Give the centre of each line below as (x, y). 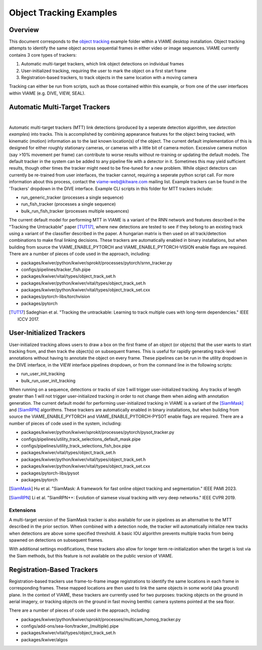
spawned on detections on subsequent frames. (56, 540)
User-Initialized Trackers (47, 333)
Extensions (23, 510)
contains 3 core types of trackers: (43, 55)
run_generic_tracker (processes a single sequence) (72, 197)
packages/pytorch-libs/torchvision (56, 297)
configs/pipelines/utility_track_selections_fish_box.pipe (76, 446)
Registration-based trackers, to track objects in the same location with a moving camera (109, 78)
